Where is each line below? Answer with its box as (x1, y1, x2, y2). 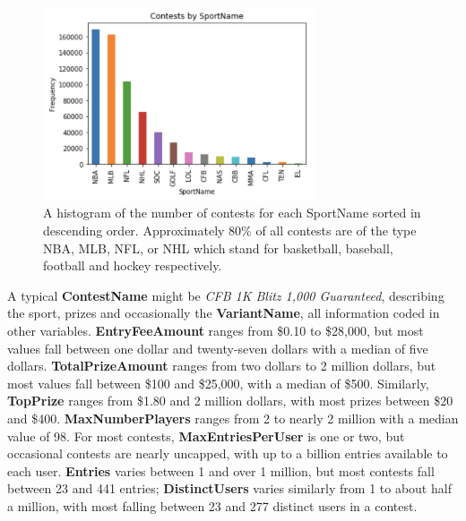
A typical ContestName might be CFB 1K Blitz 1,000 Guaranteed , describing (7, 286, 444, 304)
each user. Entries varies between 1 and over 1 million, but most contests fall (7, 461, 435, 480)
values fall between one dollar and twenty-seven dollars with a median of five (7, 338, 428, 357)
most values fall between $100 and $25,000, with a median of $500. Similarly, (7, 373, 429, 392)
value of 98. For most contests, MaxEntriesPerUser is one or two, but (7, 426, 405, 445)
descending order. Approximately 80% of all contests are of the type (43, 221, 417, 240)
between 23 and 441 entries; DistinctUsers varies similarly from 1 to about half (7, 479, 452, 498)
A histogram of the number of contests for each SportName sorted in (43, 203, 421, 222)
